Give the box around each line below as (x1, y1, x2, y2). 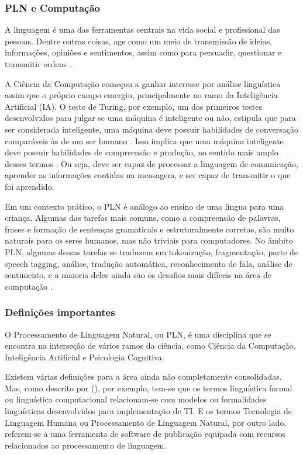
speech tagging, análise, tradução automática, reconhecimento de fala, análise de (5, 257, 292, 269)
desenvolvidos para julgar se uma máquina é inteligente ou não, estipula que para (5, 112, 296, 124)
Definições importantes (5, 305, 115, 319)
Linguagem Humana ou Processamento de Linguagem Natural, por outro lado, (5, 416, 287, 428)
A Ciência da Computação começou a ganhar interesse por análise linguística (5, 77, 281, 89)
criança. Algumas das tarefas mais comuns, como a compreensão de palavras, (5, 211, 281, 224)
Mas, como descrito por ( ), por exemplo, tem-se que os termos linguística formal (5, 381, 292, 394)
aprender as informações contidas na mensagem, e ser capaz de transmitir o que (5, 169, 291, 181)
